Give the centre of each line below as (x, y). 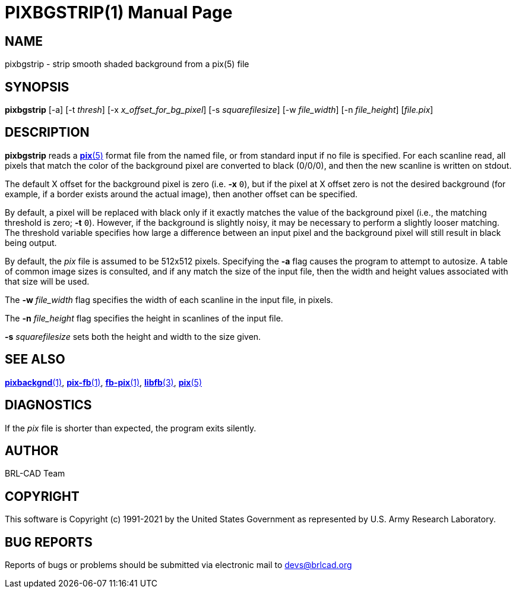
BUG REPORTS (49, 542)
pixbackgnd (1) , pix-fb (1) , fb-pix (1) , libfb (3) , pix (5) (103, 382)
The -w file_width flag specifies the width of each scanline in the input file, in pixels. (169, 299)
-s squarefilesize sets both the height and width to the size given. (133, 336)
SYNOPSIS (37, 87)
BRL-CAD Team (35, 474)
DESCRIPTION (47, 133)
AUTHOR (32, 450)
